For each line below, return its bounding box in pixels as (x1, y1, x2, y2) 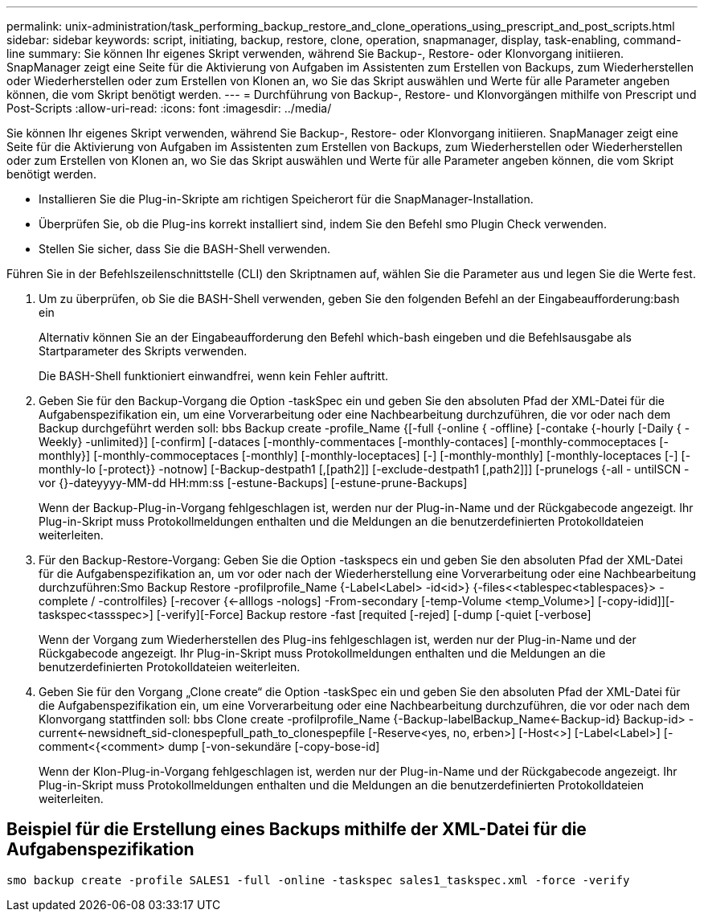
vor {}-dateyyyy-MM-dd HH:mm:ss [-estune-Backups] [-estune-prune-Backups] (39, 476, 468, 490)
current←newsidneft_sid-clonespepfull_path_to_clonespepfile (39, 726, 366, 740)
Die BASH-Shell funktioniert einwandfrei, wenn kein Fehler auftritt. (39, 369, 389, 383)
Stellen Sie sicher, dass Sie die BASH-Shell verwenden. (39, 242, 331, 256)
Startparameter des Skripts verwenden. (39, 344, 248, 358)
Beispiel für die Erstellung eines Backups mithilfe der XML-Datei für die (6, 819, 587, 840)
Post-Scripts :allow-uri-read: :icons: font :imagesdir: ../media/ (6, 101, 332, 115)
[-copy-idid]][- (597, 594, 675, 608)
